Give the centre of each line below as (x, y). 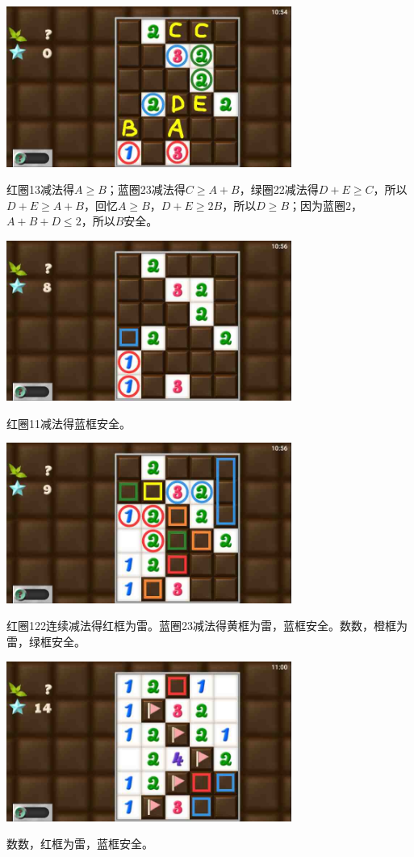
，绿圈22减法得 (279, 189)
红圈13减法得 (40, 189)
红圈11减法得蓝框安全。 (69, 423)
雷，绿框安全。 (46, 641)
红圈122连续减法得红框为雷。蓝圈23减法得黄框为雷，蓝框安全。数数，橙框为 (207, 626)
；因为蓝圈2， (326, 205)
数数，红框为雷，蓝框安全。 (80, 844)
